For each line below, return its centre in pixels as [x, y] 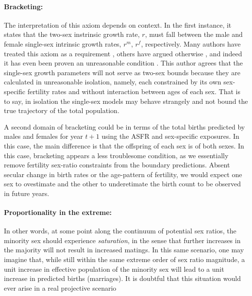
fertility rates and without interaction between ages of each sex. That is [134, 91]
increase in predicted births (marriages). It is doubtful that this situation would [122, 278]
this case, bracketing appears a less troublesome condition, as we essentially [116, 155]
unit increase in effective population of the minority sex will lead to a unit [114, 269]
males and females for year [43, 136]
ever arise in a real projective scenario [60, 288]
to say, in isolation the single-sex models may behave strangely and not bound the [126, 101]
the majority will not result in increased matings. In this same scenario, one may [124, 250]
